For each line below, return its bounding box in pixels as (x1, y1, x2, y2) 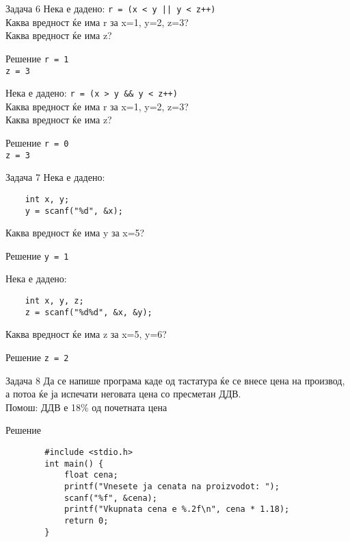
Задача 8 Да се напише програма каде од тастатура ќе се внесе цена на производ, (5, 373, 345, 387)
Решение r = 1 (5, 51, 69, 65)
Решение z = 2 (5, 349, 69, 364)
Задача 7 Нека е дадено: (5, 170, 105, 184)
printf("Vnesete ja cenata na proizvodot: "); (64, 481, 280, 491)
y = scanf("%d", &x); (25, 206, 123, 216)
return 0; (64, 515, 109, 526)
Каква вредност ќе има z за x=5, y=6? (5, 327, 167, 341)
